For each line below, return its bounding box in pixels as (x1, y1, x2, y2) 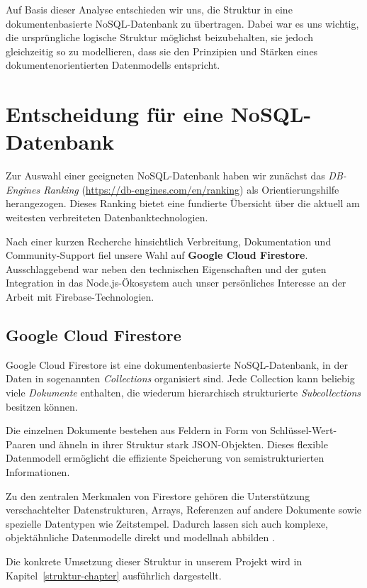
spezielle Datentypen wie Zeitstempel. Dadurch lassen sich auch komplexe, (6, 516, 328, 531)
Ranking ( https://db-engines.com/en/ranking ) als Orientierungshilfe (43, 182, 339, 196)
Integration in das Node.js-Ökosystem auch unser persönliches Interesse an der (6, 275, 346, 290)
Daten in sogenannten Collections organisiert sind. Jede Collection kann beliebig (6, 371, 355, 386)
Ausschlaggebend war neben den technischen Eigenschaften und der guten (6, 261, 327, 276)
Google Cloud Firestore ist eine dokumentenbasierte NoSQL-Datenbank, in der (6, 357, 348, 372)
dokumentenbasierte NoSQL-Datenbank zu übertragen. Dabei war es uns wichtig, (6, 16, 359, 30)
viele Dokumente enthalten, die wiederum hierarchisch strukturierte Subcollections (6, 385, 361, 400)
